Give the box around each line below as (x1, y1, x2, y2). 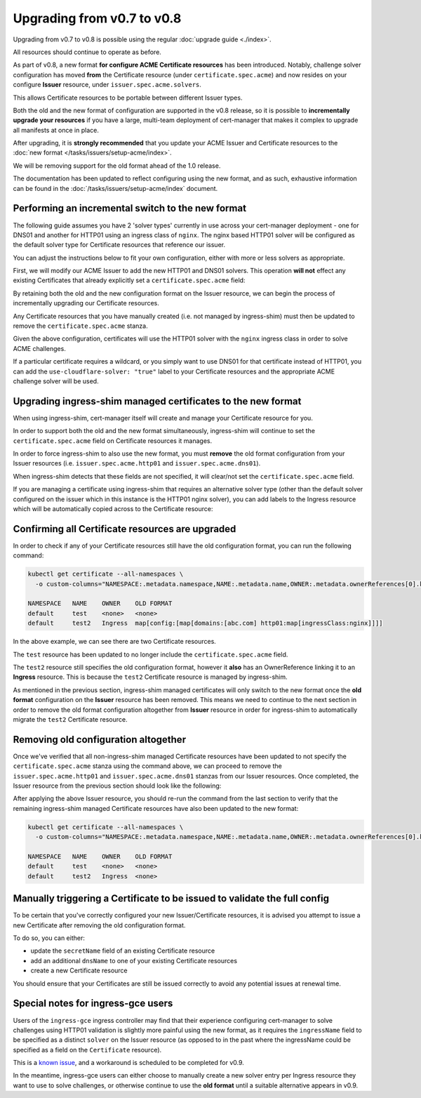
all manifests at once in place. (13, 126, 100, 134)
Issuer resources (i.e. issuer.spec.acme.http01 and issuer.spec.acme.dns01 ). (13, 459, 261, 468)
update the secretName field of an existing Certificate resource (30, 946, 215, 955)
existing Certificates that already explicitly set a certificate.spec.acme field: (13, 276, 246, 284)
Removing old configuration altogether (13, 734, 186, 746)
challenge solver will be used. (13, 377, 99, 385)
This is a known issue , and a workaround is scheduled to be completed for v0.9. (13, 1059, 245, 1067)
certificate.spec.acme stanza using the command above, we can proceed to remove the (13, 762, 282, 770)
